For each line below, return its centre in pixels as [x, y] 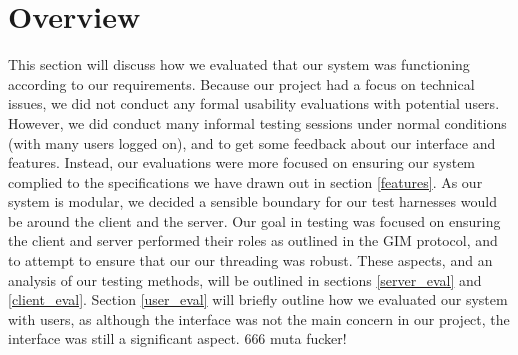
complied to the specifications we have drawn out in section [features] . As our [245, 181]
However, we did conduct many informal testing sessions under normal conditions [257, 122]
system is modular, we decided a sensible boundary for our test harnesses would [252, 201]
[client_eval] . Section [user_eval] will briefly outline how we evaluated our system [258, 299]
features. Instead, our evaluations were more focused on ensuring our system [242, 162]
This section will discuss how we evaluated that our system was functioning [239, 64]
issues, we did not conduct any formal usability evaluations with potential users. [254, 103]
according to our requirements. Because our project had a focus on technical [241, 83]
